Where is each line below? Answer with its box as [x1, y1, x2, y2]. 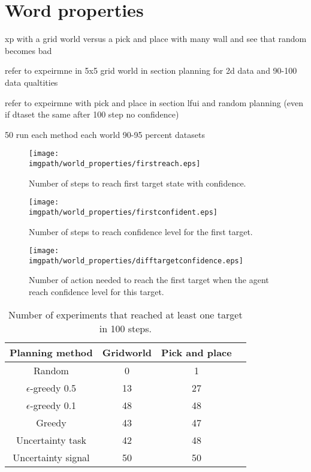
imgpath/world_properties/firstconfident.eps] [29, 208, 218, 217]
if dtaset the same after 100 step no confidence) [5, 108, 179, 121]
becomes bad [5, 44, 52, 56]
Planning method [10, 345, 93, 359]
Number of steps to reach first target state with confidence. [29, 176, 246, 189]
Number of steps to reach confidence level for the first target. [29, 225, 253, 237]
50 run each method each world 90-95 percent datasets [5, 128, 205, 140]
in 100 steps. [99, 321, 152, 335]
